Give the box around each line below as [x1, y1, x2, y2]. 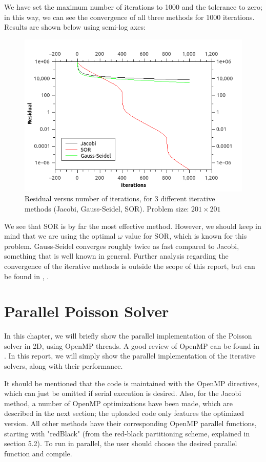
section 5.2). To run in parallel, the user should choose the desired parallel [4, 438, 237, 449]
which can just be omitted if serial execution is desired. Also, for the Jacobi [4, 388, 241, 398]
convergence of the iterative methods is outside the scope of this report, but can [4, 260, 255, 271]
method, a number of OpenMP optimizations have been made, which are [4, 397, 233, 408]
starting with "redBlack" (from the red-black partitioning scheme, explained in [4, 428, 250, 438]
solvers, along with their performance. [4, 361, 123, 371]
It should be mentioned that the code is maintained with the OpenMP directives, [4, 377, 259, 388]
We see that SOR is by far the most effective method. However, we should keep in [4, 220, 261, 231]
